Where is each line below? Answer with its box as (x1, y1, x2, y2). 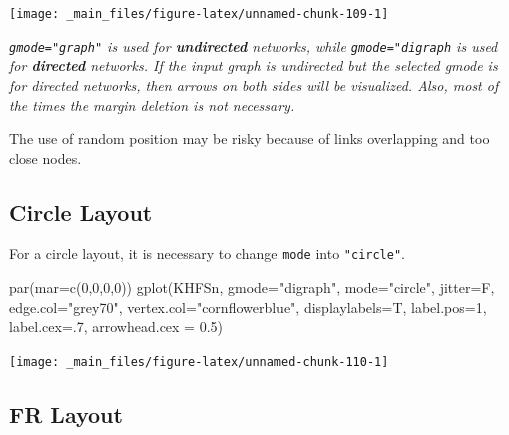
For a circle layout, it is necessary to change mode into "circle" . (9, 243, 406, 264)
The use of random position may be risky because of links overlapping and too (9, 128, 490, 149)
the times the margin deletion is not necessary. (9, 94, 295, 115)
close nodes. (9, 147, 82, 168)
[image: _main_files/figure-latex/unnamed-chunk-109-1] (9, 7, 389, 21)
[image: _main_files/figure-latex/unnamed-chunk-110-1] (9, 354, 389, 369)
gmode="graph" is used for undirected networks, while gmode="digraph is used (9, 35, 498, 56)
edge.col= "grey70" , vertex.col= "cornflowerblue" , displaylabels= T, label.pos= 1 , (9, 296, 487, 317)
